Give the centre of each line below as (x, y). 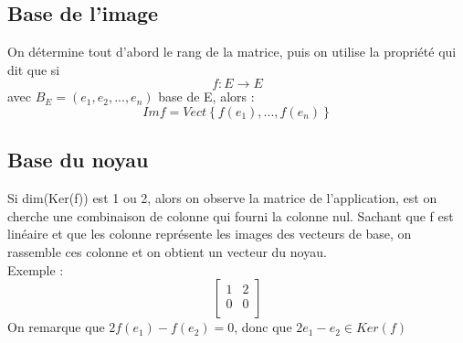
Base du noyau (78, 160)
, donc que (263, 327)
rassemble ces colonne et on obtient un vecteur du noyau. (167, 251)
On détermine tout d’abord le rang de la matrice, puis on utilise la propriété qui (232, 52)
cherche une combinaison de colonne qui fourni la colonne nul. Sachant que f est (231, 215)
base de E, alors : (206, 96)
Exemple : (36, 269)
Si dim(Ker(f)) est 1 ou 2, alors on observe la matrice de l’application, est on (222, 198)
